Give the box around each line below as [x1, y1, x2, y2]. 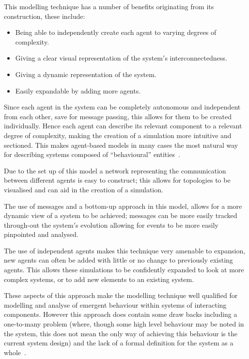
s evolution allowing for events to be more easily [76, 219, 218, 230]
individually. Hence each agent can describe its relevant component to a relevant [4, 121, 242, 131]
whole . [4, 347, 26, 357]
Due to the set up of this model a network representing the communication [4, 165, 226, 175]
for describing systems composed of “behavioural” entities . [4, 149, 180, 159]
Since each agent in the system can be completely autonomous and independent [4, 102, 241, 112]
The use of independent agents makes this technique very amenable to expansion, [4, 245, 246, 255]
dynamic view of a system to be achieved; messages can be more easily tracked [4, 210, 237, 220]
